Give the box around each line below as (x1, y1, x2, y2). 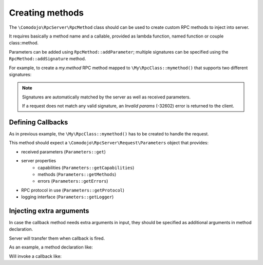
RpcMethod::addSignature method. (9, 56, 86, 62)
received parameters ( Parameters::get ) (21, 149, 106, 154)
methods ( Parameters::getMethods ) (38, 171, 116, 177)
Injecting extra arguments (9, 207, 90, 215)
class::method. (9, 40, 39, 46)
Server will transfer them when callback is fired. (9, 235, 105, 241)
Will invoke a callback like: (9, 253, 62, 259)
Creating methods (9, 7, 84, 18)
